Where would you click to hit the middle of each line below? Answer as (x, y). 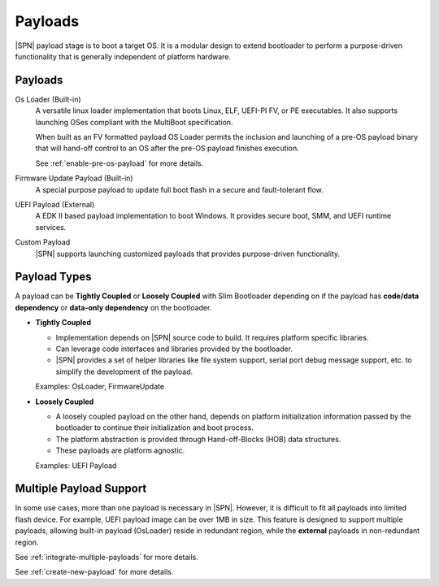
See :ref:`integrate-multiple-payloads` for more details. (107, 557)
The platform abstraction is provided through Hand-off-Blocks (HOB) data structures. (198, 439)
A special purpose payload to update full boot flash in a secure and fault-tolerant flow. (180, 189)
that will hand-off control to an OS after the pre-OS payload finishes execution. (167, 148)
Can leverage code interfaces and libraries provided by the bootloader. (174, 349)
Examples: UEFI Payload (76, 465)
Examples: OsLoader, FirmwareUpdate (100, 387)
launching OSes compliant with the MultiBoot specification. (134, 122)
